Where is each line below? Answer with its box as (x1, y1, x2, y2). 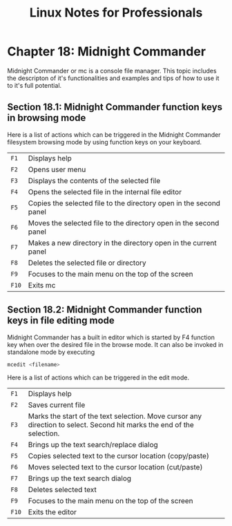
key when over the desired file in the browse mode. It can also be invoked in (7, 340, 224, 348)
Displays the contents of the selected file (28, 176, 161, 185)
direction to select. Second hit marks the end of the (28, 420, 195, 430)
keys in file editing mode (7, 314, 115, 326)
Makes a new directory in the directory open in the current (28, 238, 217, 247)
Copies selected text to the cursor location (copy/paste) (28, 451, 209, 461)
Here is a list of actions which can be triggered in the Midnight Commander (7, 130, 221, 139)
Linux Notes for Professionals (29, 5, 203, 21)
